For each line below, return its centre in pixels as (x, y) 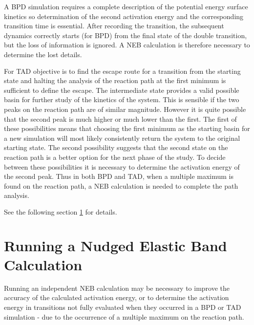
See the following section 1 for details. (61, 211)
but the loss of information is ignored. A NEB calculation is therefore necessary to (127, 45)
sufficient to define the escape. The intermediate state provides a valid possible (122, 90)
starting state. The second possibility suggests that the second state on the (116, 147)
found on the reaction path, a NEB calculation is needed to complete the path (121, 185)
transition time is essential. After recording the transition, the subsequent (114, 26)
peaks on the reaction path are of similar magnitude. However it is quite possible (125, 109)
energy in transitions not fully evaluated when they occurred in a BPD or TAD (123, 307)
